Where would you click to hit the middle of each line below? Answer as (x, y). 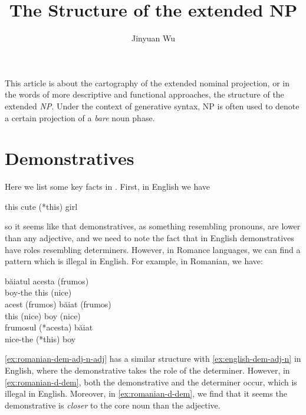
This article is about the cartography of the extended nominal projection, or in (147, 82)
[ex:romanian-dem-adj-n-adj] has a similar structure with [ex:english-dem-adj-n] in (153, 359)
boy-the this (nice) (38, 292)
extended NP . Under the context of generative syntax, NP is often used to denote (152, 106)
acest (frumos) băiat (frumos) (58, 304)
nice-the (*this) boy (40, 338)
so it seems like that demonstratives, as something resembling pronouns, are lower (153, 226)
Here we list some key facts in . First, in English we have (108, 187)
